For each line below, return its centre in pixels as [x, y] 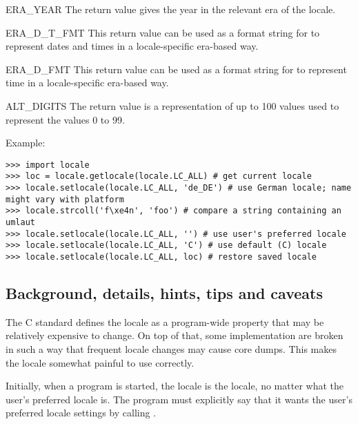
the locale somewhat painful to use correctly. [100, 362]
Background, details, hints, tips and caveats [164, 293]
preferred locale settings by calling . [81, 413]
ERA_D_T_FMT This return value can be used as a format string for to [163, 32]
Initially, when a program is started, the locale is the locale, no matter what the [175, 386]
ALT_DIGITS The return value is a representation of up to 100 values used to [172, 105]
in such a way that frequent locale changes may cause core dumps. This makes [171, 349]
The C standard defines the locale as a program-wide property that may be [165, 321]
